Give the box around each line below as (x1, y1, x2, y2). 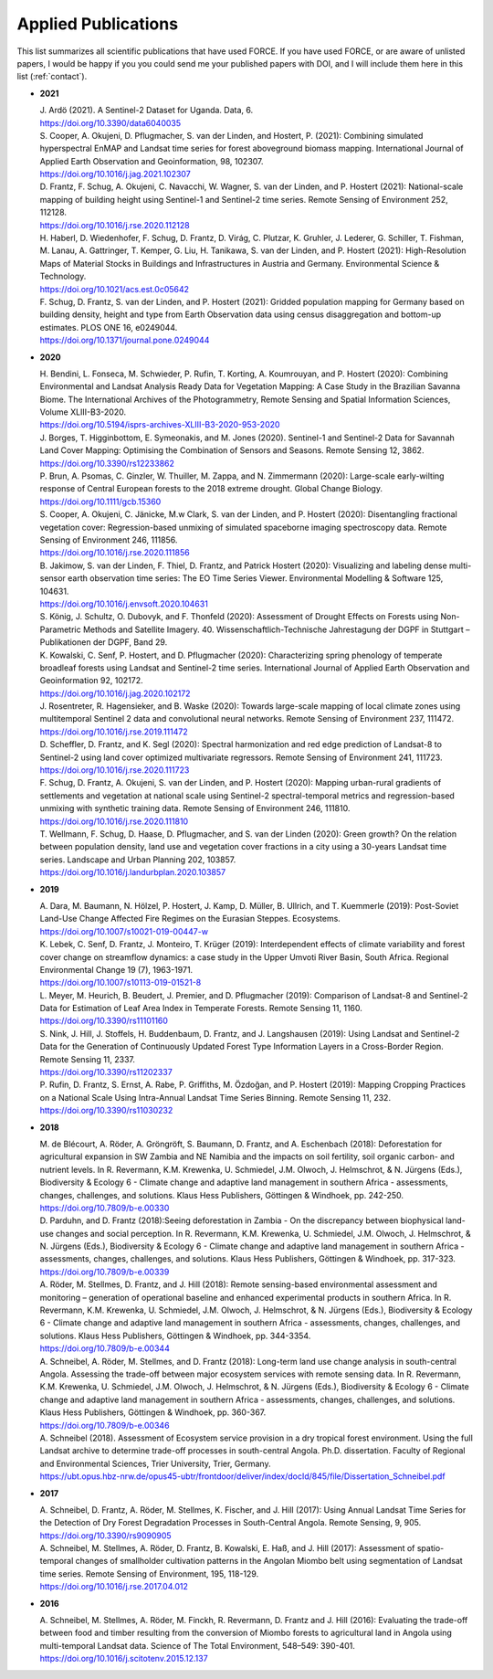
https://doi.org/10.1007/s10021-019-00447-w (39, 925, 209, 936)
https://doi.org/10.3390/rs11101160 (39, 1015, 169, 1027)
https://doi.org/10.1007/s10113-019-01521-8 (39, 977, 202, 988)
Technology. (39, 270, 87, 282)
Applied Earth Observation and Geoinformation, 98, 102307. (39, 155, 264, 166)
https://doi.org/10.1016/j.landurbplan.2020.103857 (39, 867, 226, 878)
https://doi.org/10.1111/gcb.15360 (39, 496, 162, 507)
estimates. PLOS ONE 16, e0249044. (39, 322, 178, 333)
